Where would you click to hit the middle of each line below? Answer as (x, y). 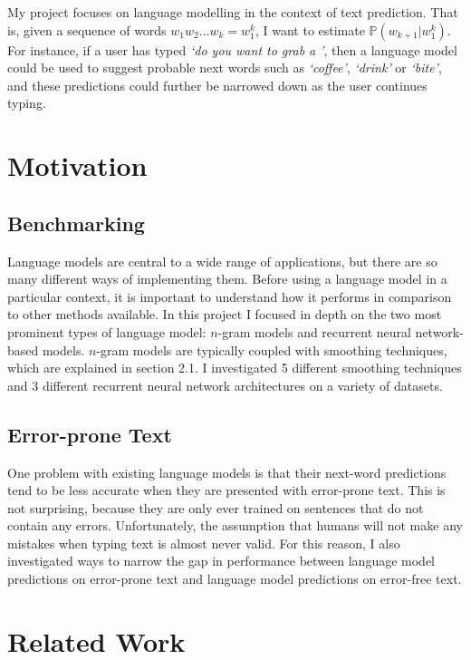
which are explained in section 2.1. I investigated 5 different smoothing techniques (235, 368)
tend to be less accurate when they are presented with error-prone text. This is (226, 490)
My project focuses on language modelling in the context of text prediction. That (233, 12)
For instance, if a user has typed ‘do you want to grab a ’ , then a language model (232, 49)
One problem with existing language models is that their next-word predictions (227, 472)
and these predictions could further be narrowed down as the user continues (217, 85)
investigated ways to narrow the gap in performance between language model (221, 561)
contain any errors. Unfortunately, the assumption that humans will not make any (235, 525)
